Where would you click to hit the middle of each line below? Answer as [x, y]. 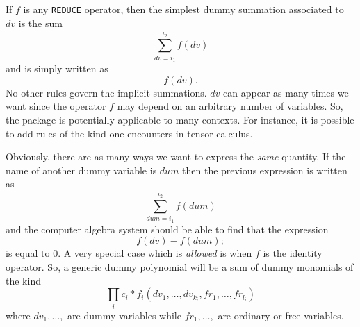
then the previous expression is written [265, 170]
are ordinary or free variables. [281, 315]
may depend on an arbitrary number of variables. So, [230, 106]
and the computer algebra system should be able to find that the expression [167, 229]
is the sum [40, 23]
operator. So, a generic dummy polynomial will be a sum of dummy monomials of [180, 267]
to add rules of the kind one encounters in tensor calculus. [129, 133]
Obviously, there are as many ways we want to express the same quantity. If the [176, 157]
